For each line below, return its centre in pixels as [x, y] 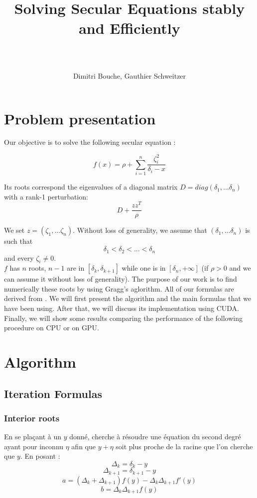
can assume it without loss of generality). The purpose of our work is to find [121, 279]
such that [18, 241]
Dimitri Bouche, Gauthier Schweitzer [129, 75]
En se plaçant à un [33, 437]
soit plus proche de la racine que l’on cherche [184, 446]
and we [240, 268]
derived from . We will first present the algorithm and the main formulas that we [128, 298]
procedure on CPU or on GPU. [52, 328]
